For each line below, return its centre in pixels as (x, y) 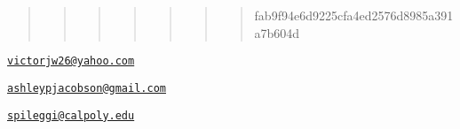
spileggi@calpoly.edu (71, 115)
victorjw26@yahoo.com (71, 61)
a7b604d (277, 32)
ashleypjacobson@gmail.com (87, 88)
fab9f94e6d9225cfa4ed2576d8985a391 (354, 15)
